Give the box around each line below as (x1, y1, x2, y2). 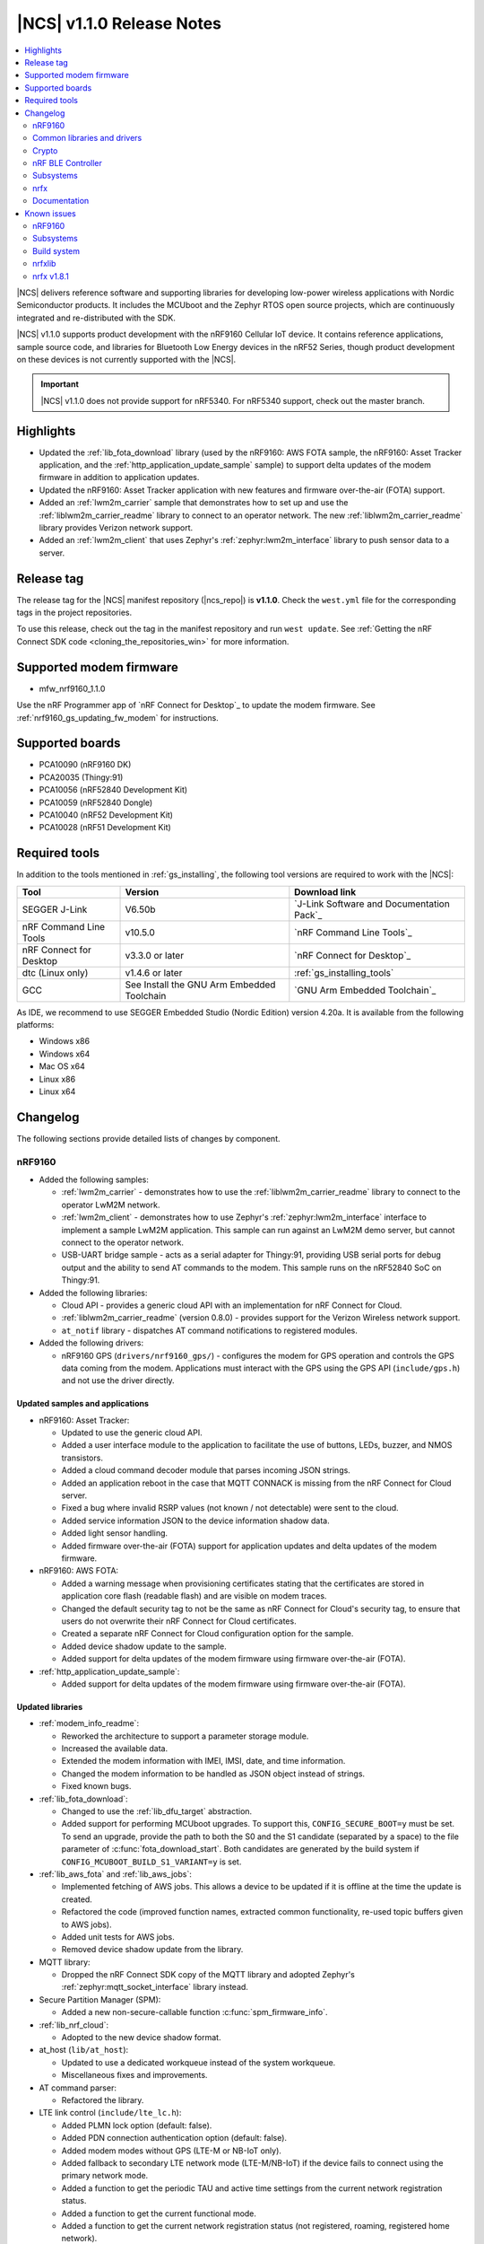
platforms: (16, 1020, 55, 1030)
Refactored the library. (61, 2095, 144, 2105)
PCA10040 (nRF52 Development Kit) (39, 809, 174, 820)
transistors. (61, 1452, 103, 1463)
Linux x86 (39, 1074, 76, 1084)
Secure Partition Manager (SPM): (39, 1994, 161, 2005)
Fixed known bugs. (61, 1781, 132, 1792)
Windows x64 (39, 1048, 91, 1059)
